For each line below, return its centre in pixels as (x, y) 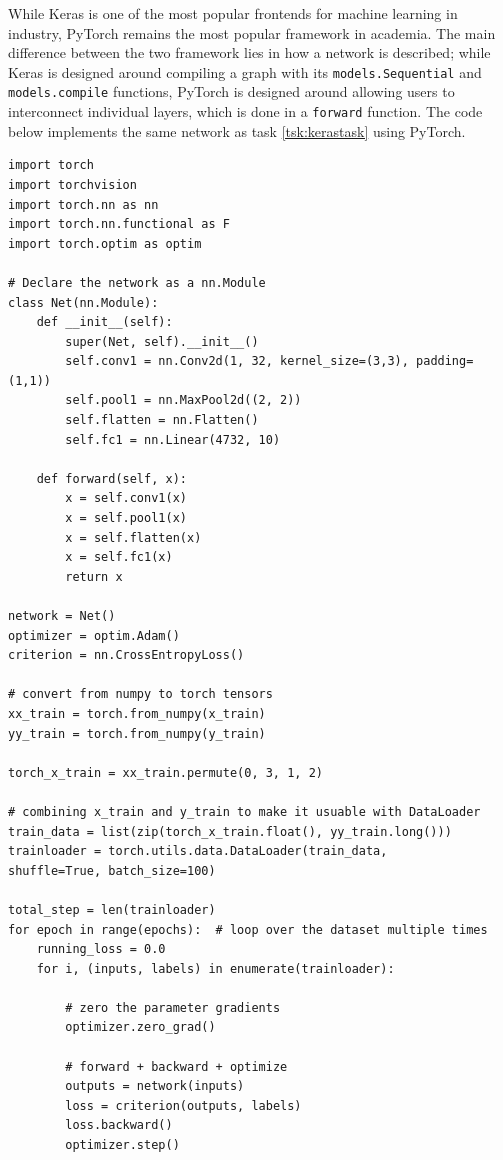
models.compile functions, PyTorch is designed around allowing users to (231, 91)
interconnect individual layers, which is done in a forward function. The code (245, 111)
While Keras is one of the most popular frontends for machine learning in (233, 13)
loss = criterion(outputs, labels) (183, 1105)
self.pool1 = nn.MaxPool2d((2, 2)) (183, 400)
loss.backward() (119, 1125)
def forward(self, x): (111, 478)
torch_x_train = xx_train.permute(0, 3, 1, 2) (165, 772)
